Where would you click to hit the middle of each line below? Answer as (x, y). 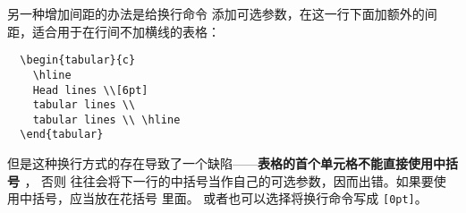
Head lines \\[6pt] (90, 90)
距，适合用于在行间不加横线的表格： (114, 31)
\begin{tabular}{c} (78, 60)
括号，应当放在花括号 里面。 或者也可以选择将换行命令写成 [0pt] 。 (229, 198)
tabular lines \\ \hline (106, 119)
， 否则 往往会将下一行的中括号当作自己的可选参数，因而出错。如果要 (229, 180)
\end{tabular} (62, 135)
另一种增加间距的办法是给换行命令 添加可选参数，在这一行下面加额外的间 (222, 13)
